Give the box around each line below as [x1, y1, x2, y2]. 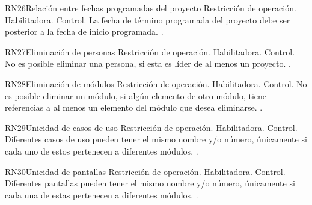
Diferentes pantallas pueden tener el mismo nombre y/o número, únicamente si [5, 177, 295, 189]
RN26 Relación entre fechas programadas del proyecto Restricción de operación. [5, 2, 296, 14]
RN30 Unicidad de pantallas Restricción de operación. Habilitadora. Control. [5, 165, 286, 177]
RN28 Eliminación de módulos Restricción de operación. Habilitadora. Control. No [5, 77, 307, 90]
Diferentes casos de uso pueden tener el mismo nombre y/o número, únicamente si [5, 133, 307, 145]
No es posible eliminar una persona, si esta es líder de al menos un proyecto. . [5, 57, 291, 70]
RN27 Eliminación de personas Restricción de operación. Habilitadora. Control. [5, 45, 295, 58]
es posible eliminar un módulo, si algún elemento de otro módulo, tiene [5, 89, 267, 102]
